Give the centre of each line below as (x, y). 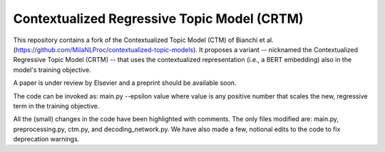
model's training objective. (52, 70)
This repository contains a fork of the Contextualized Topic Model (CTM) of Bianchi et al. (143, 40)
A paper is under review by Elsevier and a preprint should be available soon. (125, 83)
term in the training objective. (56, 106)
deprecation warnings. (46, 139)
